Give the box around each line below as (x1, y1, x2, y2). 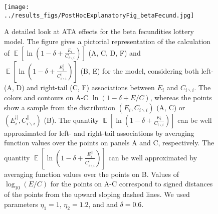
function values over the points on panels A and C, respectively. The (4, 137, 214, 148)
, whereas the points (150, 92, 212, 102)
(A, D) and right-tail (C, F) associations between (4, 82, 155, 92)
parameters (4, 198, 38, 209)
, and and (88, 198, 118, 209)
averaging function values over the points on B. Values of (4, 168, 179, 179)
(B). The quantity (44, 114, 99, 125)
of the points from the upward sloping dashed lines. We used (4, 189, 190, 199)
